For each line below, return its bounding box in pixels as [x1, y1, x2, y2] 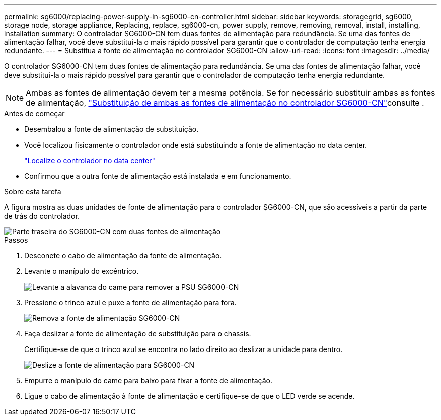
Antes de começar [4, 109, 65, 118]
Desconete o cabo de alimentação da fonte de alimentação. [24, 251, 222, 260]
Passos [4, 236, 28, 244]
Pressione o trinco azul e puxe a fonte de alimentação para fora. [24, 298, 237, 307]
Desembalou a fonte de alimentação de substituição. [24, 125, 199, 133]
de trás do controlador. [4, 212, 80, 220]
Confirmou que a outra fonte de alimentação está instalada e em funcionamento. [24, 172, 291, 180]
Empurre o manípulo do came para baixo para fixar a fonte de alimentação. [24, 376, 273, 385]
